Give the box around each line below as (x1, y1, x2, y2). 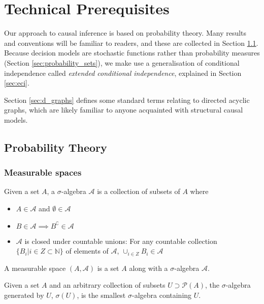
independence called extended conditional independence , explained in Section (4, 67, 242, 78)
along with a (129, 262, 168, 273)
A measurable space (4, 262, 66, 273)
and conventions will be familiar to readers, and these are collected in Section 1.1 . (4, 37, 258, 48)
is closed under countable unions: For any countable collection (24, 235, 217, 246)
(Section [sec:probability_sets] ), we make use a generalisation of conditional (4, 57, 240, 68)
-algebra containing (131, 290, 192, 300)
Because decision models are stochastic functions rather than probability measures (4, 47, 260, 58)
